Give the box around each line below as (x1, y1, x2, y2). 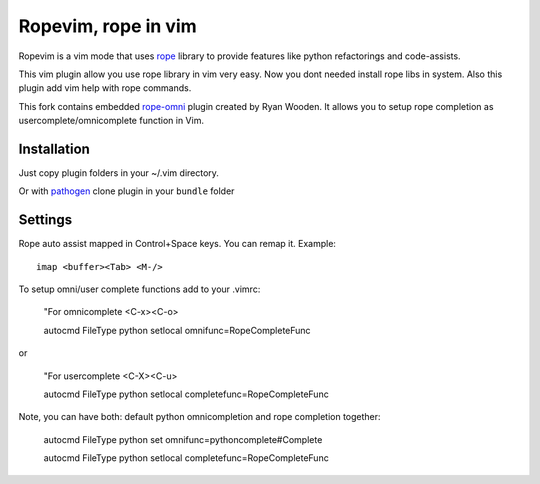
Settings (18, 211, 73, 229)
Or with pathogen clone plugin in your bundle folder (18, 185, 235, 197)
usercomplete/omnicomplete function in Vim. (18, 115, 205, 127)
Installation (18, 140, 90, 157)
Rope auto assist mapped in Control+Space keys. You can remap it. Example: (18, 238, 337, 250)
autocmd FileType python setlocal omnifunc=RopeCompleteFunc (43, 324, 311, 336)
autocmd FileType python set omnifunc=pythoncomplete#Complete (43, 433, 323, 445)
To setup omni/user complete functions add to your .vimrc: (18, 283, 261, 295)
